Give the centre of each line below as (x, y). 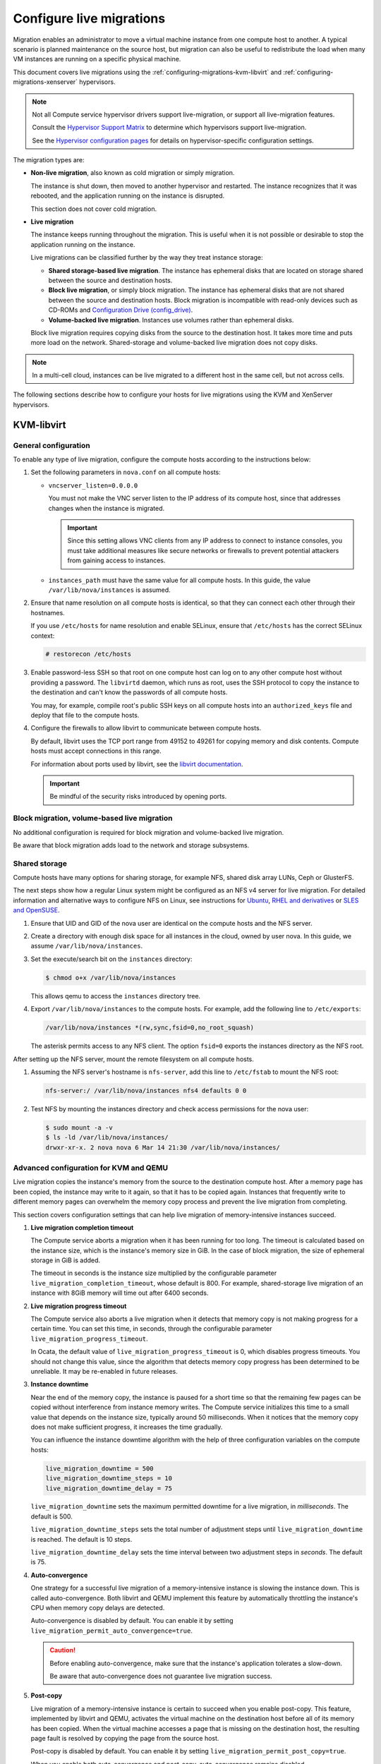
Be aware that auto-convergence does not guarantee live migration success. (161, 1676)
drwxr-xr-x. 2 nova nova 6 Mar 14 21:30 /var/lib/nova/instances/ (163, 1147)
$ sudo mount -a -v (79, 1128)
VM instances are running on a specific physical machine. (97, 59)
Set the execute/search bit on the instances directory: (111, 959)
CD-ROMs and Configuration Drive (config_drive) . (121, 310)
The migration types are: (49, 160)
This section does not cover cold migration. (94, 209)
